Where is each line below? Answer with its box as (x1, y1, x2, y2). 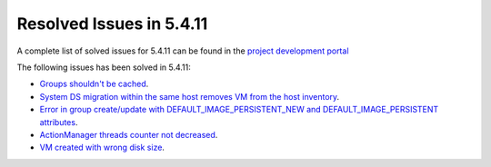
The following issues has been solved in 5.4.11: (16, 62, 191, 73)
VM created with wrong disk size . (39, 142, 165, 153)
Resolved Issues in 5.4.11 (16, 14, 208, 34)
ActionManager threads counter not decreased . (39, 129, 218, 140)
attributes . (39, 116, 78, 127)
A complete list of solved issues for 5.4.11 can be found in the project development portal (16, 45, 349, 56)
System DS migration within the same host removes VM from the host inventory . (39, 91, 340, 102)
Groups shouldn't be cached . (39, 78, 149, 90)
